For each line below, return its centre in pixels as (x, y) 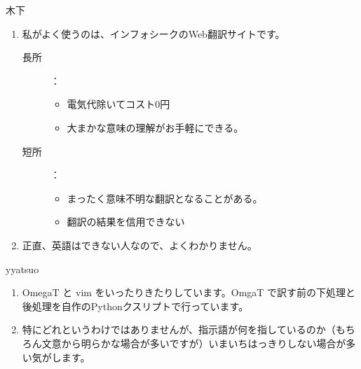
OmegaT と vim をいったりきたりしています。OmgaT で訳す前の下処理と (189, 292)
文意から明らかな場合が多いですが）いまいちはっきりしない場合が (194, 343)
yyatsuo (22, 269)
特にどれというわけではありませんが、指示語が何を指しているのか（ (179, 329)
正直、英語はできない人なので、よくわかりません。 (139, 245)
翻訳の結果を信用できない (126, 222)
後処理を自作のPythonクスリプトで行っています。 (135, 306)
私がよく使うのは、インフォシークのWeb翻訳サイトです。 (154, 33)
